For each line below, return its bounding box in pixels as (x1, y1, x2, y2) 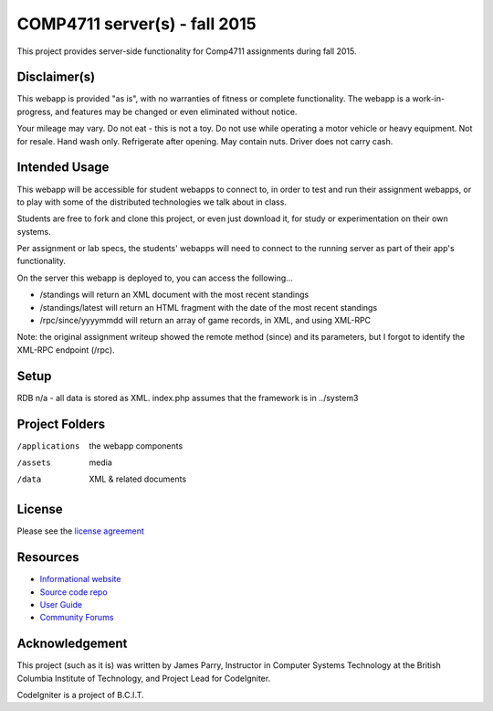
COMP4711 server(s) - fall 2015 (16, 14, 257, 34)
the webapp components (89, 440, 184, 451)
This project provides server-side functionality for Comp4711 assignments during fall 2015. (16, 46, 357, 57)
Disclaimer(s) (16, 69, 96, 85)
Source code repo (39, 586, 109, 598)
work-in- (412, 93, 446, 104)
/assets (16, 458, 52, 468)
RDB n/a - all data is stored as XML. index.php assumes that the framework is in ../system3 (16, 392, 359, 403)
